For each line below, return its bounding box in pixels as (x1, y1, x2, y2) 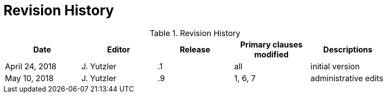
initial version (310, 61, 360, 71)
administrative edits (310, 73, 384, 83)
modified (254, 49, 289, 59)
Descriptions (323, 44, 373, 54)
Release (180, 44, 210, 54)
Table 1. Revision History (149, 28, 241, 38)
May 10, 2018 (5, 73, 54, 83)
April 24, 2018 (5, 61, 56, 71)
